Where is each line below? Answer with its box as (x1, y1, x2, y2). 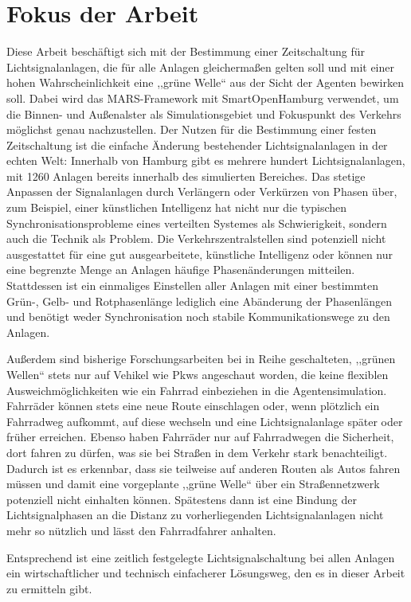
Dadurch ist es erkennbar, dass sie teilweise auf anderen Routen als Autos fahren (6, 459, 401, 476)
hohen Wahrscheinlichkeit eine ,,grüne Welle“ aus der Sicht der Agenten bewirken (6, 74, 404, 91)
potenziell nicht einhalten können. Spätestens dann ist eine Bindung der (6, 491, 357, 507)
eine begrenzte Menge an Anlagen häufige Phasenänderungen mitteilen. (6, 261, 355, 278)
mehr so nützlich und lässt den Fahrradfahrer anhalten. (6, 522, 276, 538)
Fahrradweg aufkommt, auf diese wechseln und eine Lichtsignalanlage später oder (6, 412, 403, 429)
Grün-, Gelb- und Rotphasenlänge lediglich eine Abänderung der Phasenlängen (6, 292, 392, 309)
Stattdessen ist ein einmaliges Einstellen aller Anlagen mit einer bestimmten (6, 277, 378, 294)
